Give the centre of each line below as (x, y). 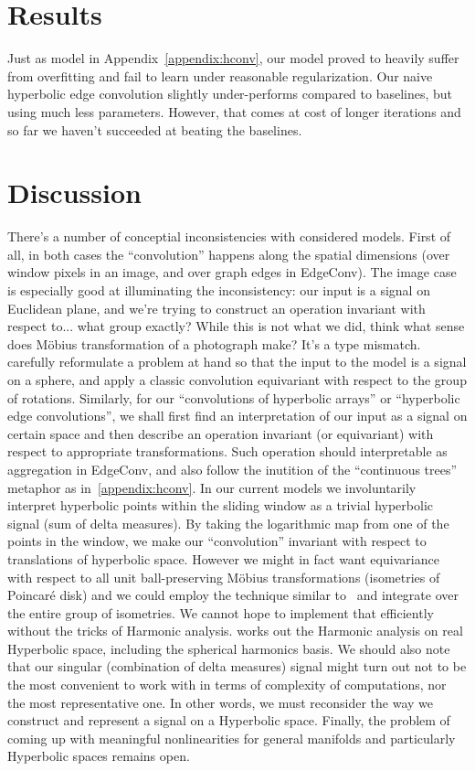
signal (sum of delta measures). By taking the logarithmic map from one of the (228, 523)
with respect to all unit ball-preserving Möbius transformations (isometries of (224, 577)
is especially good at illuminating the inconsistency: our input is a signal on (219, 290)
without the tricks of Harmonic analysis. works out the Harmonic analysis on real (235, 631)
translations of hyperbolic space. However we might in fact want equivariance (223, 558)
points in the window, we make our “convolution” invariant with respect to (217, 541)
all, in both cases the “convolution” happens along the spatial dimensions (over (229, 254)
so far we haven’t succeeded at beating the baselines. (155, 129)
